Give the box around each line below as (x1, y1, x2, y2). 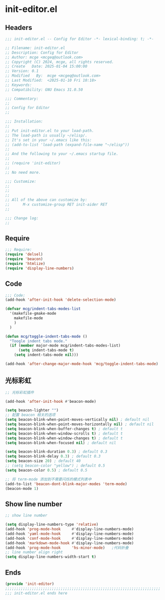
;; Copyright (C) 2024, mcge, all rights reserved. (5, 59, 114, 64)
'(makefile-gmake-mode (9, 311, 56, 316)
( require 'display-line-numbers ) (5, 265, 74, 271)
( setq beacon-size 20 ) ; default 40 (5, 459, 81, 464)
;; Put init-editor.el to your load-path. (5, 128, 94, 133)
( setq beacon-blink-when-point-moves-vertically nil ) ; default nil (5, 417, 150, 422)
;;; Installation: (5, 119, 43, 124)
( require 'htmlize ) (5, 261, 46, 266)
